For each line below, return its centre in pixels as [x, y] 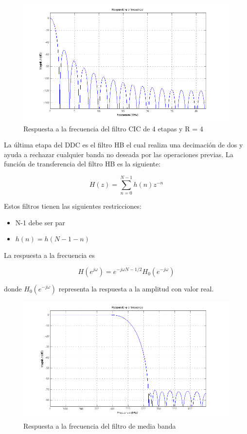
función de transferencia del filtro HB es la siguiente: [82, 164]
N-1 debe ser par [40, 222]
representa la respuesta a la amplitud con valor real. [136, 288]
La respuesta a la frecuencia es [49, 255]
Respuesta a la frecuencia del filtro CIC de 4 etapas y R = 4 [113, 128]
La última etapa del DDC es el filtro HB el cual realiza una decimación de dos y [123, 145]
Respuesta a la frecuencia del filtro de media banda [100, 426]
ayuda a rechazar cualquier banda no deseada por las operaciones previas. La [119, 154]
